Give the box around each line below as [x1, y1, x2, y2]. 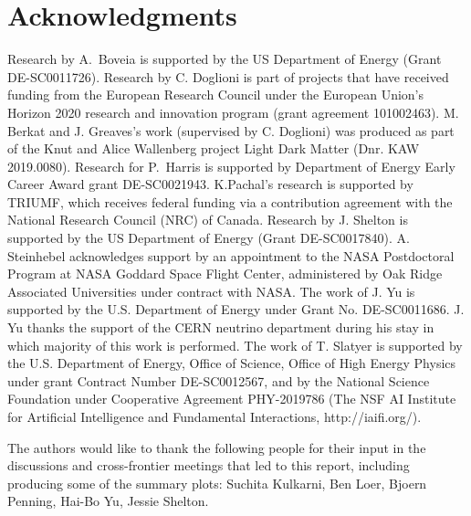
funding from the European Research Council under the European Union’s [7, 85, 424, 104]
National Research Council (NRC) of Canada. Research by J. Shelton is [7, 210, 408, 229]
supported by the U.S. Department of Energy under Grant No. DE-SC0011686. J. [7, 300, 465, 319]
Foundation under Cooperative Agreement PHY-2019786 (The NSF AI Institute [7, 389, 456, 408]
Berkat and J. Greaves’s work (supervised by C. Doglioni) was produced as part [7, 121, 455, 140]
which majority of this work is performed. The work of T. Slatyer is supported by [7, 335, 463, 354]
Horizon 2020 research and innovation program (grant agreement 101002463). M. [7, 102, 459, 121]
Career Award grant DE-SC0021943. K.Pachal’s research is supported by [7, 174, 413, 194]
